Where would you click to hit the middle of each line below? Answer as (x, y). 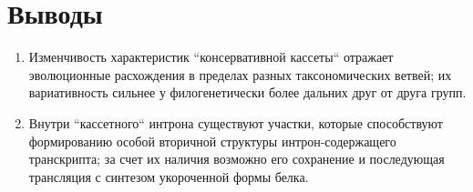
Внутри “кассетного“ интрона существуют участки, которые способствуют (236, 122)
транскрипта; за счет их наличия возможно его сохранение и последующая (236, 159)
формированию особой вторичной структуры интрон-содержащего (212, 141)
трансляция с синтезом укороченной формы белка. (169, 176)
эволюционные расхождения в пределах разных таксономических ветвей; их (240, 74)
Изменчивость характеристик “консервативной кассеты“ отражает (211, 57)
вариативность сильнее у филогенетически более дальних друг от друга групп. (247, 92)
